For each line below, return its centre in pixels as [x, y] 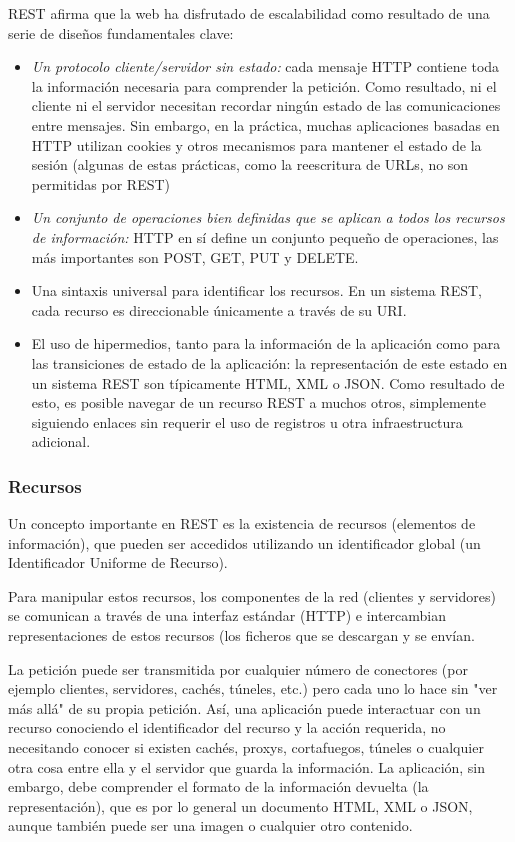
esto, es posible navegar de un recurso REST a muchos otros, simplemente [258, 402]
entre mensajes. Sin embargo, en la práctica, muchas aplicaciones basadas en [265, 124]
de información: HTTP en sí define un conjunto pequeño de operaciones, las [265, 236]
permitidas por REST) [101, 183]
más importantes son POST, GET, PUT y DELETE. [195, 256]
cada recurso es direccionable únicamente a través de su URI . [219, 309]
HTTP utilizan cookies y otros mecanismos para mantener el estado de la [256, 144]
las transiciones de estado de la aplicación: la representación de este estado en [269, 362]
